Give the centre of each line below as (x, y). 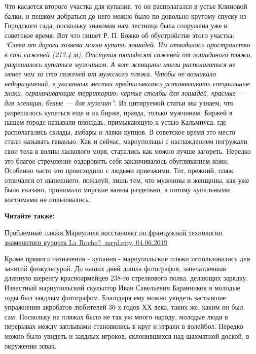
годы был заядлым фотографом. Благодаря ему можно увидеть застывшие (115, 297)
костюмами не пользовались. (48, 199)
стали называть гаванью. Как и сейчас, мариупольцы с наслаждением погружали (126, 141)
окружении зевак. (31, 345)
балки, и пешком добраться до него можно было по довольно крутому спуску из (126, 16)
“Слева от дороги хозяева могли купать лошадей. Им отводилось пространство (127, 45)
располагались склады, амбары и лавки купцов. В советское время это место (120, 131)
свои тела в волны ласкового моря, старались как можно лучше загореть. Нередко (128, 151)
